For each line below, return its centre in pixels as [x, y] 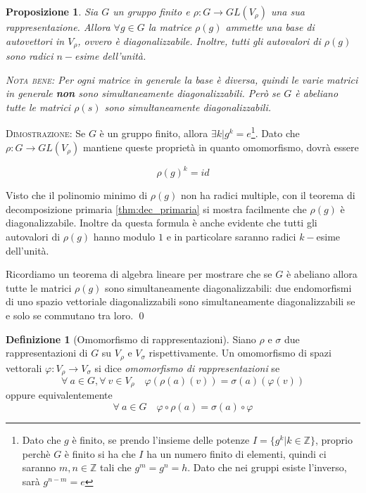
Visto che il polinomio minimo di [77, 195]
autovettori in [35, 40]
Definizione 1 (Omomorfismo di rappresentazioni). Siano [131, 339]
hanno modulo [124, 236]
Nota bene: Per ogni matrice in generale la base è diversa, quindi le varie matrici [182, 79]
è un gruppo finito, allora [154, 133]
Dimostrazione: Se [46, 133]
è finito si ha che [100, 453]
